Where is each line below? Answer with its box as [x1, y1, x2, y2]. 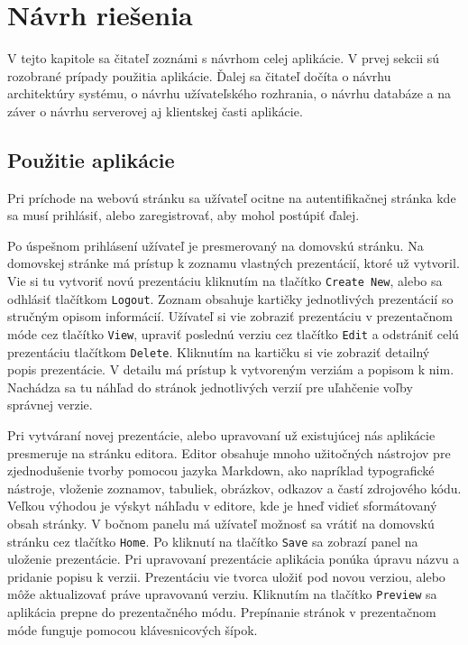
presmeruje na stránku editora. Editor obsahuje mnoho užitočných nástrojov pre [7, 443, 451, 462]
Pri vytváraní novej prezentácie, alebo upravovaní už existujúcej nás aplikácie [7, 426, 436, 445]
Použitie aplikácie [7, 145, 175, 173]
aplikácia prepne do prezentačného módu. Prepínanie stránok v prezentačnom [7, 603, 436, 622]
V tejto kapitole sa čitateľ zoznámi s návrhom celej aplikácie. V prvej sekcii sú [7, 49, 440, 68]
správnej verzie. [7, 395, 93, 414]
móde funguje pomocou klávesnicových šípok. [7, 620, 258, 639]
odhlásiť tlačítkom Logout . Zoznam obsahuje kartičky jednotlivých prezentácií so [7, 289, 454, 308]
